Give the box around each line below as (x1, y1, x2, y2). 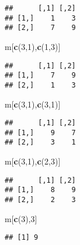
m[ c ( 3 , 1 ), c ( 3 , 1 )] (5, 98, 61, 110)
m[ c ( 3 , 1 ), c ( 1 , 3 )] (5, 40, 61, 52)
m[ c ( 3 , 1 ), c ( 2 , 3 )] (5, 155, 61, 167)
